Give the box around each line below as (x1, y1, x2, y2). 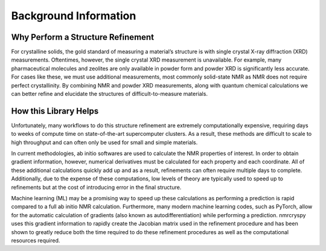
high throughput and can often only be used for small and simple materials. (11, 139, 198, 146)
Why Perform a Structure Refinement (11, 32, 154, 42)
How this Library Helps (11, 106, 99, 116)
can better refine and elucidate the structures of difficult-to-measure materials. (11, 91, 208, 98)
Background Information (11, 9, 136, 22)
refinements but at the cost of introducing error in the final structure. (11, 183, 182, 191)
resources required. (11, 237, 60, 244)
